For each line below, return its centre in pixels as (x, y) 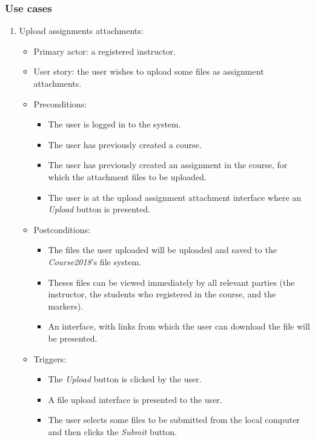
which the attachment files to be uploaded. (127, 176)
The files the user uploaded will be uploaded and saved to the (162, 250)
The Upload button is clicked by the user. (125, 379)
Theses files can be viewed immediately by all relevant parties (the (171, 282)
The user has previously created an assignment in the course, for (168, 165)
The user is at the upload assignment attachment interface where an (175, 197)
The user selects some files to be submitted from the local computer (174, 420)
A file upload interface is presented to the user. (135, 399)
